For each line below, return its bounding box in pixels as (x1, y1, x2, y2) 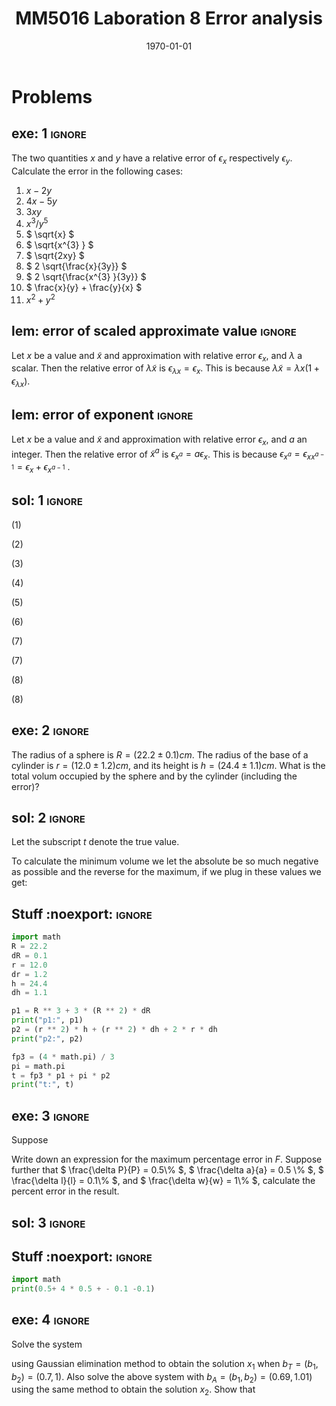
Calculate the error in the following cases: (11, 165, 184, 177)
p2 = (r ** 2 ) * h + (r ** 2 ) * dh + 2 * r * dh (11, 1025, 218, 1035)
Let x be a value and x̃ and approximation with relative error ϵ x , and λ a (11, 349, 303, 364)
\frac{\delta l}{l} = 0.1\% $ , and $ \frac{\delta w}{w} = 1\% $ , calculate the (11, 1175, 316, 1187)
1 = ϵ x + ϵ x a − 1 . (11, 461, 71, 475)
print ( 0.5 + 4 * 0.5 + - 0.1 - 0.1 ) (11, 1284, 156, 1294)
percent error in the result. (11, 1185, 120, 1197)
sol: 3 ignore (11, 1214, 86, 1231)
